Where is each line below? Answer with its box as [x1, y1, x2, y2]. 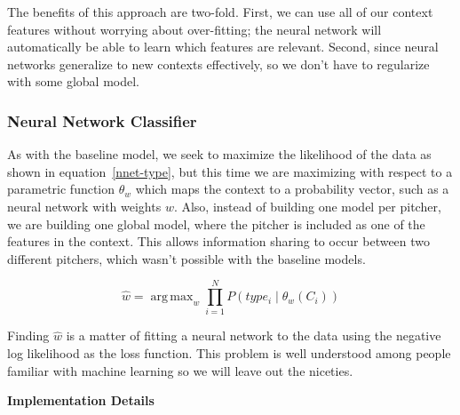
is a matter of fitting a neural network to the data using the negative [66, 326, 441, 345]
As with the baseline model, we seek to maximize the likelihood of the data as [7, 145, 432, 164]
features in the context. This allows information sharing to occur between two [7, 232, 431, 251]
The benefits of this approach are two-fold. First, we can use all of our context [7, 3, 433, 20]
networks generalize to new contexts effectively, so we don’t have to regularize [7, 54, 430, 73]
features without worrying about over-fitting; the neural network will [7, 20, 382, 38]
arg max [150, 291, 194, 304]
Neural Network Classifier [7, 109, 197, 132]
